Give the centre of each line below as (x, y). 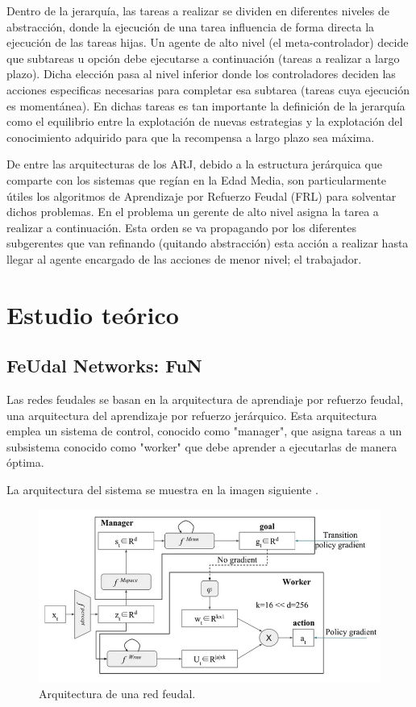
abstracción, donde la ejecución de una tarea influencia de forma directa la (191, 26)
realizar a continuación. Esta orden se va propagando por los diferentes (181, 227)
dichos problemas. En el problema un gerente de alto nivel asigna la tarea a (193, 212)
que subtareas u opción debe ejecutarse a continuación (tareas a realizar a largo (203, 58)
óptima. (25, 462)
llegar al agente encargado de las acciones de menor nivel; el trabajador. (184, 258)
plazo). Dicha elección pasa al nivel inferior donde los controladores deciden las (201, 74)
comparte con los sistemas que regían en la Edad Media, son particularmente (196, 179)
